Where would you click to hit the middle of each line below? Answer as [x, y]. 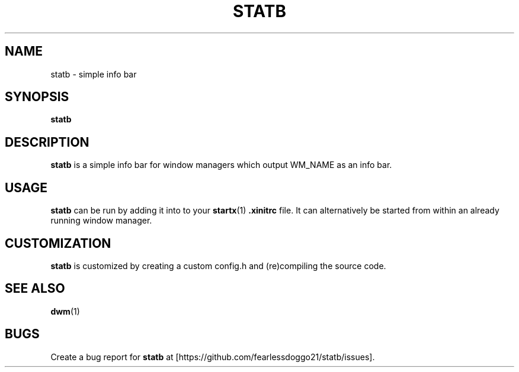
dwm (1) [65, 311]
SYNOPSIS [37, 97]
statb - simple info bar [94, 74]
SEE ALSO [35, 289]
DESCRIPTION [47, 142]
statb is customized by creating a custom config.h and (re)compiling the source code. [218, 266]
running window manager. [101, 221]
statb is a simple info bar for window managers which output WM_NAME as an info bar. [221, 165]
